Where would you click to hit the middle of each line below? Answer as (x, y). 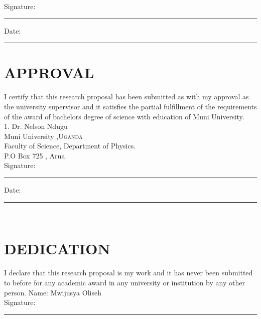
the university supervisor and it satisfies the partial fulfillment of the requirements (130, 106)
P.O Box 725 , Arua (35, 155)
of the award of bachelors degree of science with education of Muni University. (124, 116)
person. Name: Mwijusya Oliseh (53, 292)
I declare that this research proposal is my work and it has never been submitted (128, 273)
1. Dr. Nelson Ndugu (36, 126)
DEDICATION (57, 249)
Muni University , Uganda (43, 136)
